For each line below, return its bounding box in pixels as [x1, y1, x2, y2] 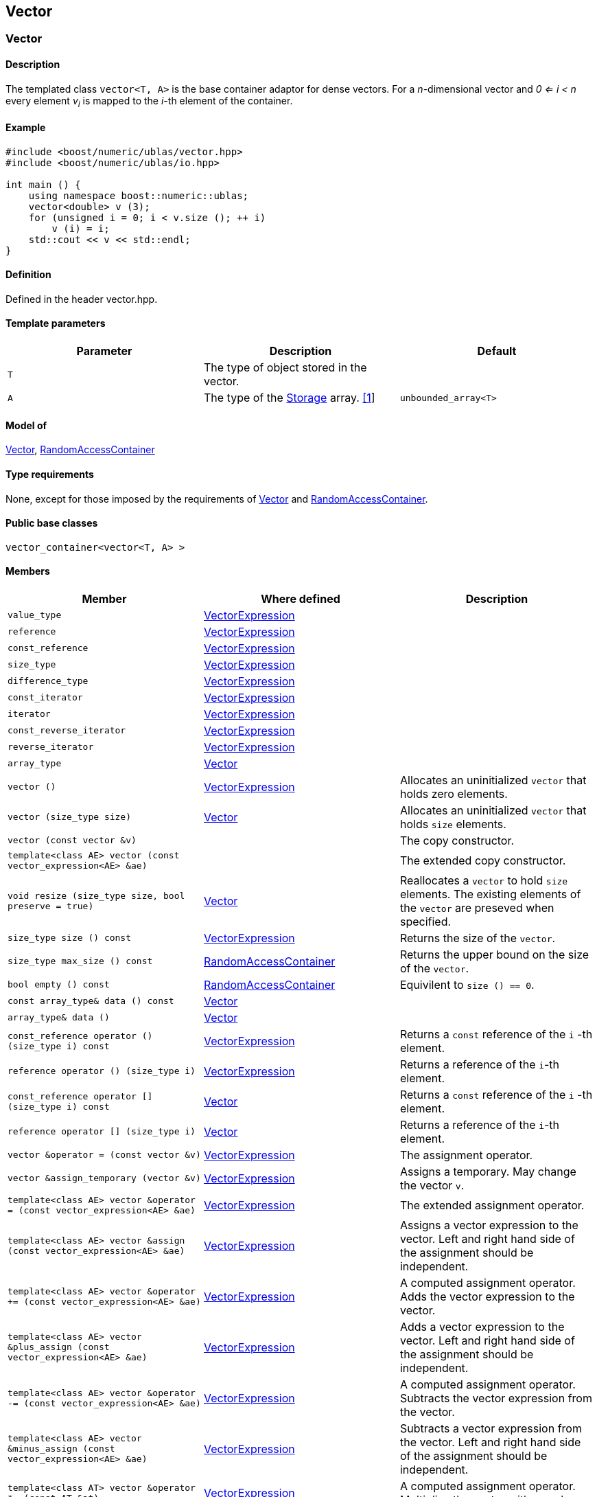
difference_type [8, 676, 89, 687]
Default [477, 344, 517, 358]
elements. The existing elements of [399, 887, 581, 901]
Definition [5, 268, 51, 281]
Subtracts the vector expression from [399, 1391, 592, 1405]
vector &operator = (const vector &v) [8, 1150, 201, 1161]
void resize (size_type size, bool [8, 890, 185, 901]
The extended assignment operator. [399, 1198, 585, 1212]
